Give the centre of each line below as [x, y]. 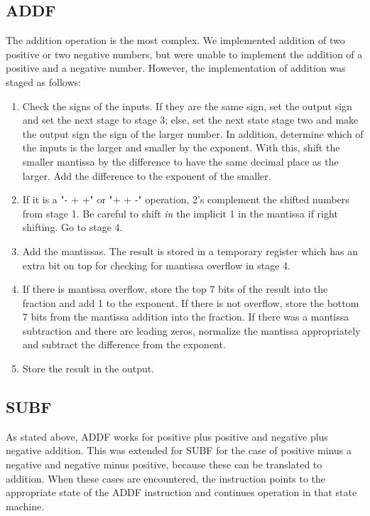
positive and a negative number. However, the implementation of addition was [176, 68]
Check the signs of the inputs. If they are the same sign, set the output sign [187, 106]
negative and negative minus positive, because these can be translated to [164, 464]
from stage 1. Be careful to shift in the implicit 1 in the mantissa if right [180, 213]
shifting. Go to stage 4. [72, 227]
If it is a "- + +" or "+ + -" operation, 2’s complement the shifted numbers [186, 199]
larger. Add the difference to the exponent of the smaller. [147, 175]
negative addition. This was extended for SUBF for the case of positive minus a [179, 450]
